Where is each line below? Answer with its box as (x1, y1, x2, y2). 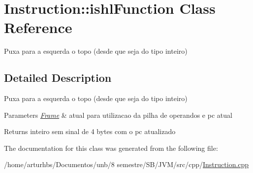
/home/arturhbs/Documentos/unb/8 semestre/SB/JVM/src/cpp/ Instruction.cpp (4, 159, 249, 170)
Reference (4, 17, 72, 37)
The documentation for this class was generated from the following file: (4, 142, 218, 153)
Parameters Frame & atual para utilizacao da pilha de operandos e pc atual (4, 109, 232, 120)
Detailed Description (4, 70, 112, 85)
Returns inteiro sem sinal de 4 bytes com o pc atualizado (4, 126, 176, 137)
